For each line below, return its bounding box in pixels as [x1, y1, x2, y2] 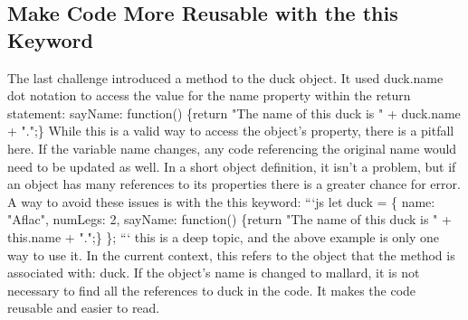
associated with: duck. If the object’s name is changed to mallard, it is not [7, 263, 420, 282]
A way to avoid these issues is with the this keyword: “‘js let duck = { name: [7, 192, 435, 211]
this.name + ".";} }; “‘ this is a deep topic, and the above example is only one [7, 227, 440, 246]
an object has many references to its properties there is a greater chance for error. [7, 174, 461, 193]
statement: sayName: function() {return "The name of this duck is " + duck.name [7, 103, 461, 122]
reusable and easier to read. [7, 298, 160, 317]
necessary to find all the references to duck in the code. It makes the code [7, 280, 416, 299]
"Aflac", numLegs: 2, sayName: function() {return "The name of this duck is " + [7, 210, 452, 229]
